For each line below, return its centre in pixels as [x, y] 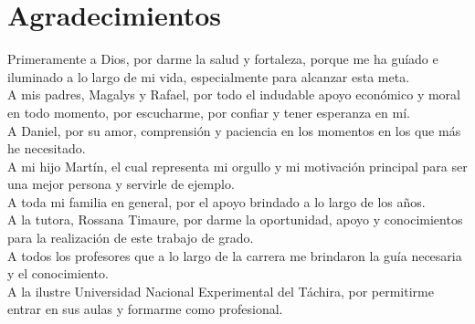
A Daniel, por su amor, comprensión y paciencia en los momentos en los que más [234, 130]
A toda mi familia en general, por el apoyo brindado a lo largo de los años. [216, 201]
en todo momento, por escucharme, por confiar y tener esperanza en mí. [209, 112]
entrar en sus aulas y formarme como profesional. [145, 309]
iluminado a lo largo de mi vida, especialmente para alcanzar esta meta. [209, 76]
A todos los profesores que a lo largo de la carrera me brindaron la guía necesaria [235, 255]
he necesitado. [47, 148]
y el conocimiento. [58, 273]
